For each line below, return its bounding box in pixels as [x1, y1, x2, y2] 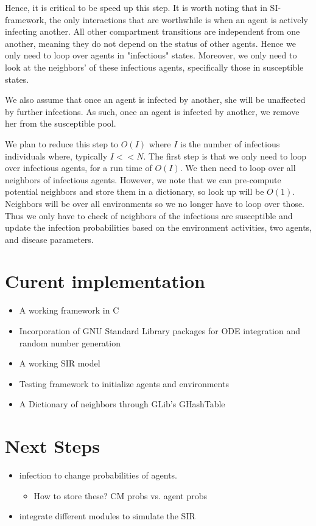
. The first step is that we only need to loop [143, 149, 306, 162]
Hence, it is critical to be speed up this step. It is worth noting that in [5, 1, 267, 13]
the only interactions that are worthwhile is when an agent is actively [49, 13, 308, 26]
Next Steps [5, 433, 100, 458]
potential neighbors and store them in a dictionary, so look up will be [5, 185, 264, 198]
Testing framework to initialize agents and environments [19, 377, 229, 390]
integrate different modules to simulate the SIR [19, 510, 195, 522]
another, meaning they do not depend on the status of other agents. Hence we [5, 37, 296, 49]
